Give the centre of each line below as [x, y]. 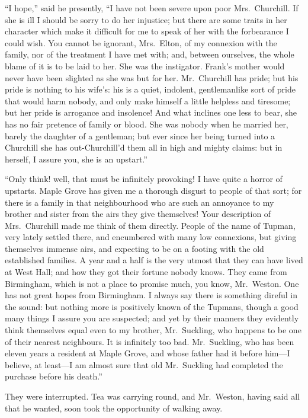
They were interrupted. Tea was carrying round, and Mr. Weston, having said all [152, 396]
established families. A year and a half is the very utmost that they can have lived [154, 260]
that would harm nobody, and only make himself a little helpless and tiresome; [148, 100]
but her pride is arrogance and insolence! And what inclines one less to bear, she [151, 112]
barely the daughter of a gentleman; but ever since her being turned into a [140, 135]
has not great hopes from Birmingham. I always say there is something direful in [151, 295]
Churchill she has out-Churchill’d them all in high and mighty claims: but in [144, 147]
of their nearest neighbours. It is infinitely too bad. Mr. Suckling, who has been [150, 341]
